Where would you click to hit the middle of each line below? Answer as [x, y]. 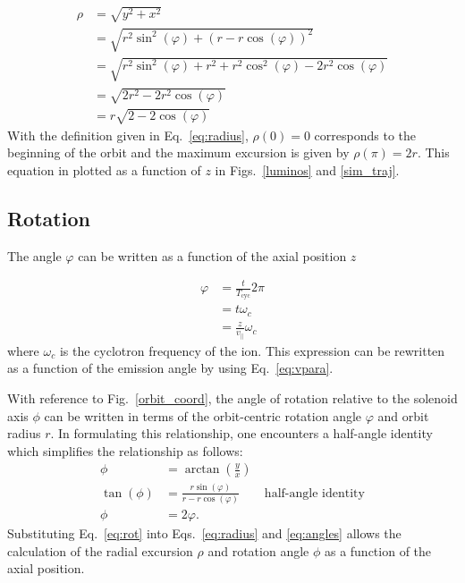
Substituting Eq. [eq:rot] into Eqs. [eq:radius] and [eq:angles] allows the [204, 533]
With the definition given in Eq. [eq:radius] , [128, 135]
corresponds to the [365, 135]
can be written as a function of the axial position [212, 255]
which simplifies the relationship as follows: [125, 450]
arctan [202, 470]
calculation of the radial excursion [100, 550]
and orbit [403, 415]
